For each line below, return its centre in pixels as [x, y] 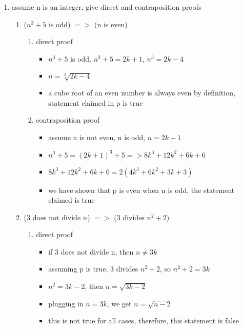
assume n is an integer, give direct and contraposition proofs [106, 7]
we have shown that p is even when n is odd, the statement [141, 190]
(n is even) [111, 24]
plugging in [66, 303]
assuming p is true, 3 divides [93, 269]
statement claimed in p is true [96, 102]
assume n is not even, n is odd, [97, 137]
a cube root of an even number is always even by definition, [142, 93]
